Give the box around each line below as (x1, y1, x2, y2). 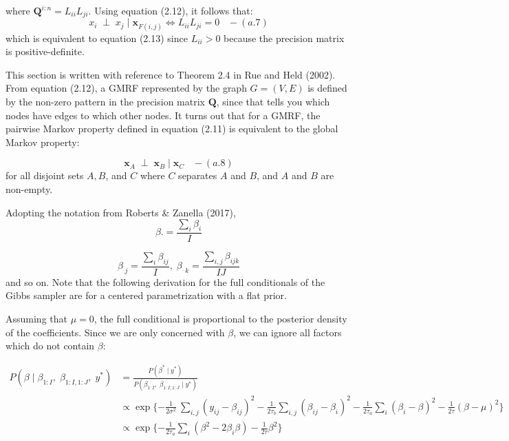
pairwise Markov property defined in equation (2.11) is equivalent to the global (6, 121, 338, 136)
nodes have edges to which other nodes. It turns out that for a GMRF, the (6, 107, 321, 122)
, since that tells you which (216, 94, 330, 109)
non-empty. (6, 181, 53, 196)
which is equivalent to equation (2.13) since (6, 30, 188, 45)
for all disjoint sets (6, 168, 84, 183)
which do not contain (6, 338, 95, 353)
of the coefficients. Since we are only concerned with (6, 325, 225, 339)
